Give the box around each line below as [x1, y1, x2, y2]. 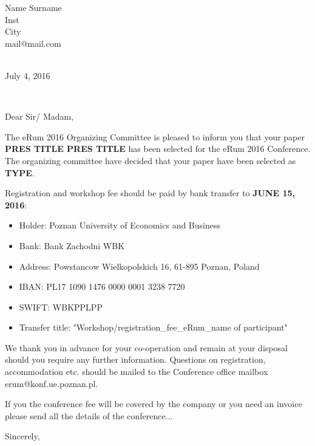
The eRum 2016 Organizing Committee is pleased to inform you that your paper [5, 130, 305, 143]
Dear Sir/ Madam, [5, 110, 74, 123]
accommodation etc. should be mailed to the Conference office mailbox [5, 365, 268, 378]
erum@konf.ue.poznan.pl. [5, 377, 98, 389]
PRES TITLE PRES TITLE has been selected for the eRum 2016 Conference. [5, 142, 311, 155]
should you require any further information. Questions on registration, [5, 353, 266, 366]
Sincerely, [5, 430, 40, 442]
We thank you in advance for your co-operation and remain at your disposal [5, 341, 288, 354]
